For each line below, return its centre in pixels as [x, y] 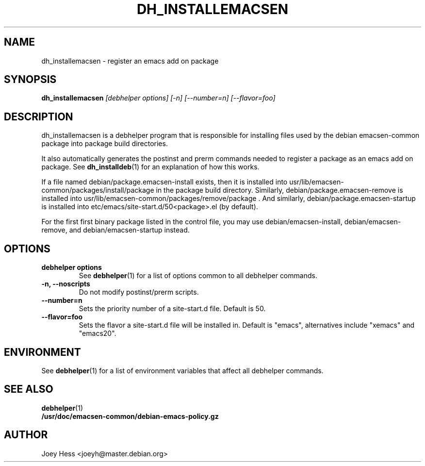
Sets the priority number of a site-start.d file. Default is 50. [172, 309]
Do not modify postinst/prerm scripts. [139, 292]
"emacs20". [98, 333]
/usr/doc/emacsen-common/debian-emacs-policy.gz [130, 416]
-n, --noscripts [66, 284]
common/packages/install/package [98, 190]
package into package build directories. [105, 144]
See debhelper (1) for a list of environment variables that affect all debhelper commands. [182, 370]
